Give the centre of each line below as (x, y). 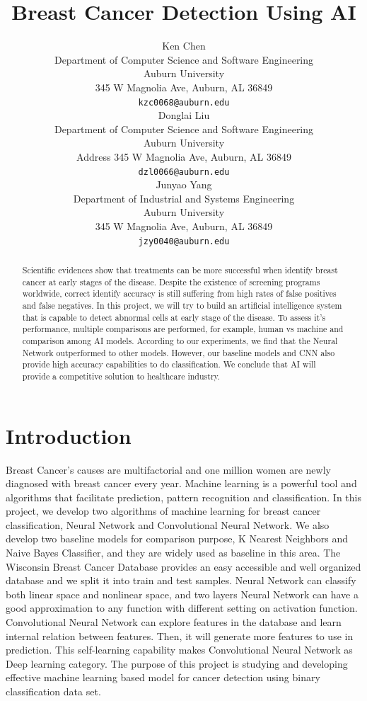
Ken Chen (184, 46)
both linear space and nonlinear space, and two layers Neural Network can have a (182, 594)
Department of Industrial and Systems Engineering (184, 198)
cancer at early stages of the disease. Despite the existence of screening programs (171, 281)
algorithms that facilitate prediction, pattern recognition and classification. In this (183, 497)
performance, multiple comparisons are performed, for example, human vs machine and (183, 329)
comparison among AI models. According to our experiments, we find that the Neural (180, 340)
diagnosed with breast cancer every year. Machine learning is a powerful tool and (181, 483)
